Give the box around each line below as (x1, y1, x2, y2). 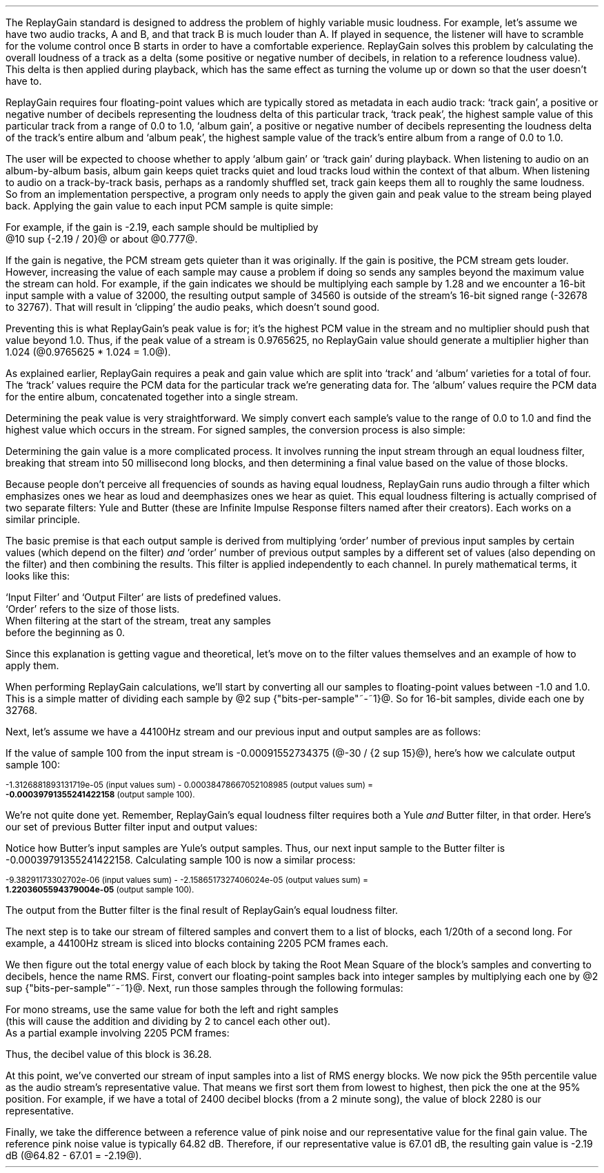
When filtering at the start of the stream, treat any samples (6, 615, 271, 626)
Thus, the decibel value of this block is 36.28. (6, 1048, 212, 1060)
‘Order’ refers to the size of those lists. (6, 603, 180, 615)
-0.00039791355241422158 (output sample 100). (6, 790, 195, 799)
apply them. (6, 660, 59, 671)
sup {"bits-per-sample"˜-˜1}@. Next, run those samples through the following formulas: (6, 982, 403, 994)
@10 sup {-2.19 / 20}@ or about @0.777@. (6, 233, 198, 245)
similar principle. (6, 513, 81, 525)
